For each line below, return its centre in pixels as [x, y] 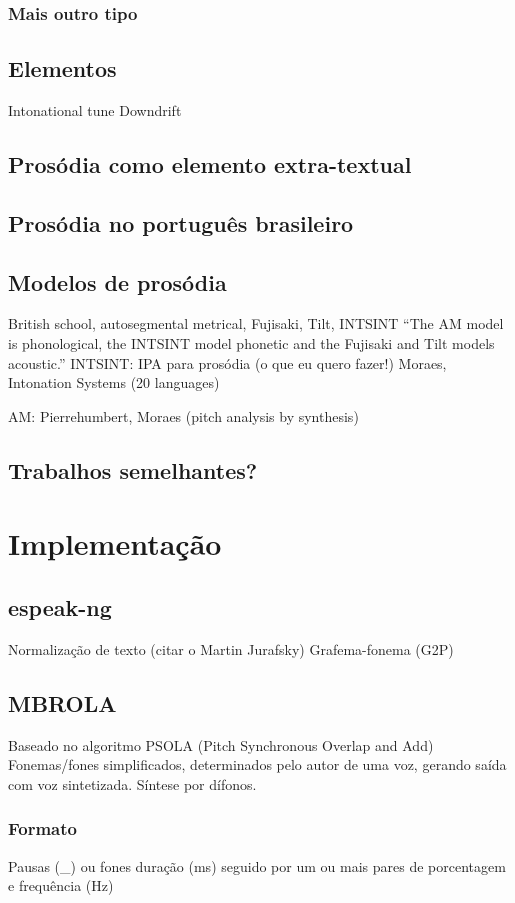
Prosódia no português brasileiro [181, 222]
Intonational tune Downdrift [95, 110]
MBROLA [62, 702]
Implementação [115, 543]
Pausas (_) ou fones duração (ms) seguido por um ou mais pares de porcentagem [257, 865]
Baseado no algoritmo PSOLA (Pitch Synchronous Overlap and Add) [221, 744]
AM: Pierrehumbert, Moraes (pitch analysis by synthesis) [183, 415]
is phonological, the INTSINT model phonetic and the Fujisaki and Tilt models [251, 343]
